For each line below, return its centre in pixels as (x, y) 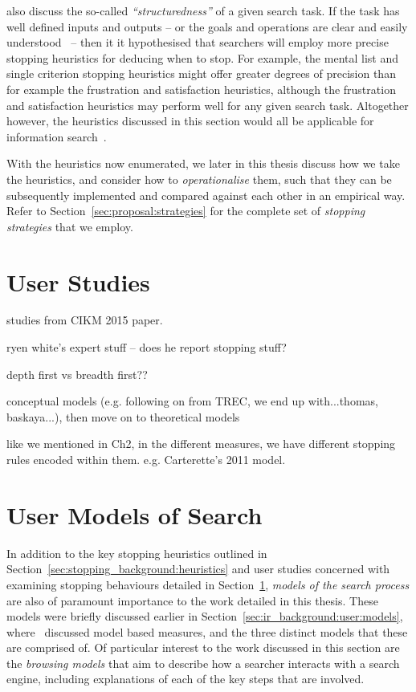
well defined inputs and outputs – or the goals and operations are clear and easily (207, 26)
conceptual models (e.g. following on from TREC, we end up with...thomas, (192, 401)
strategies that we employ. (70, 226)
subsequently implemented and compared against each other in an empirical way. (206, 195)
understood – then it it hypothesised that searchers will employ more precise (198, 42)
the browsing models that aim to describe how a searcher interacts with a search (203, 663)
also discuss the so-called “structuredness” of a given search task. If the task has (203, 10)
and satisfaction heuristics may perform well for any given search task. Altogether (208, 105)
